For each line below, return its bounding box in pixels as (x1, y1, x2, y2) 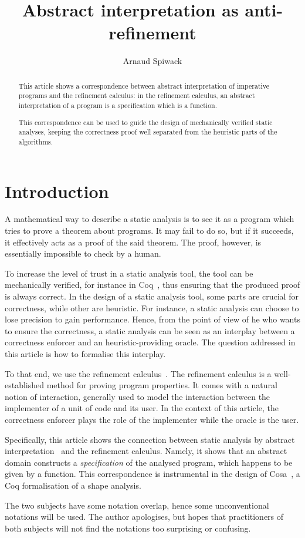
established (5, 379, 45, 391)
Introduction (5, 179, 109, 203)
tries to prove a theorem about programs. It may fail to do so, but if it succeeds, (5, 224, 294, 237)
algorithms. (18, 136, 53, 146)
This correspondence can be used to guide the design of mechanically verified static (18, 117, 273, 127)
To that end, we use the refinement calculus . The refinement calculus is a (5, 367, 272, 379)
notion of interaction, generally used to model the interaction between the (5, 390, 270, 402)
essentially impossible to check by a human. (5, 247, 161, 260)
